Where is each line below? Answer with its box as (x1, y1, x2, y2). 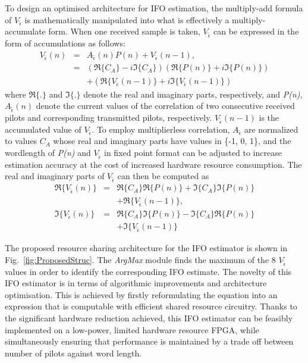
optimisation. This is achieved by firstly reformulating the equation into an (5, 288, 278, 301)
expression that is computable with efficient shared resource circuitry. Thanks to (5, 300, 297, 312)
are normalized (244, 123, 298, 135)
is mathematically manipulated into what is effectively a (24, 13, 230, 26)
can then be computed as (117, 170, 209, 182)
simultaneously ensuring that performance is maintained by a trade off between (5, 335, 294, 348)
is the (259, 111, 279, 123)
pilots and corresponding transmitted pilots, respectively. (5, 111, 212, 123)
